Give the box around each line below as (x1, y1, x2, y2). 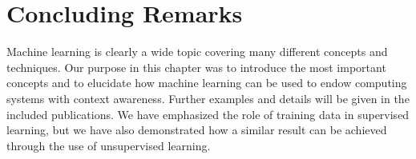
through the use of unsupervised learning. (6, 137, 211, 153)
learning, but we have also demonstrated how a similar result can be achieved (6, 121, 387, 138)
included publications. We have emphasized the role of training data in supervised (6, 105, 410, 122)
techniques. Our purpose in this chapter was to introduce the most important (6, 58, 386, 75)
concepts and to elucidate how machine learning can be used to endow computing (6, 74, 407, 91)
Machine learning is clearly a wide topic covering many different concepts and (6, 43, 388, 60)
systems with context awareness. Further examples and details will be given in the (6, 89, 410, 106)
